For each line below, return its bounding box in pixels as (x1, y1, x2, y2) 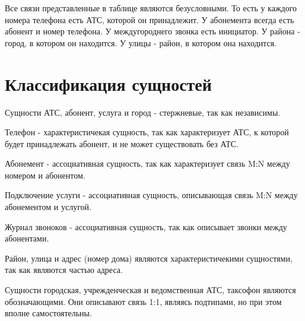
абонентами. (5, 232, 49, 244)
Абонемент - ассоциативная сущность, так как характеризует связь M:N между (5, 157, 290, 170)
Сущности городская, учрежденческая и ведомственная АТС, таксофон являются (5, 284, 296, 296)
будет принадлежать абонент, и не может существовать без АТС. (5, 137, 239, 150)
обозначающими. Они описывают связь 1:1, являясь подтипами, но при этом (5, 295, 282, 307)
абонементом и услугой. (5, 201, 91, 213)
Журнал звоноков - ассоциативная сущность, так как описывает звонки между (5, 220, 287, 233)
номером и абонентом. (5, 169, 85, 181)
